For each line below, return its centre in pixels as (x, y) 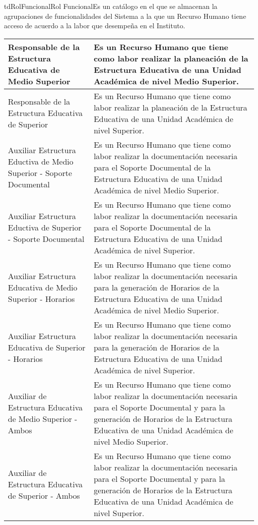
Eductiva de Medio (41, 162)
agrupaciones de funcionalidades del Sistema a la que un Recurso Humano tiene (125, 16)
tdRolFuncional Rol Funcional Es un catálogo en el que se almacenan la (111, 6)
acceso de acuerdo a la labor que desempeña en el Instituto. (95, 26)
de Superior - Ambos (44, 496)
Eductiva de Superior (45, 227)
